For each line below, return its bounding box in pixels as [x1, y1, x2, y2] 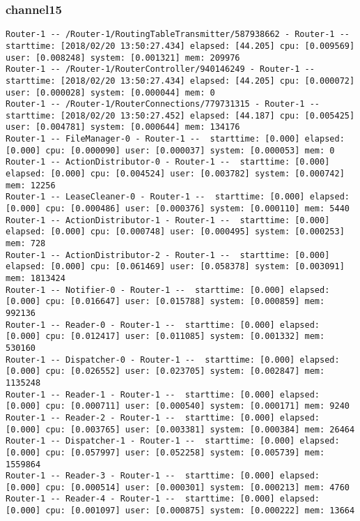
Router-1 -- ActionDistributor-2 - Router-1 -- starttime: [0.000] [6, 250, 330, 260]
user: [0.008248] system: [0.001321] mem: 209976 [6, 52, 240, 63]
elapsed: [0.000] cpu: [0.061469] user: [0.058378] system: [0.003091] [6, 262, 345, 272]
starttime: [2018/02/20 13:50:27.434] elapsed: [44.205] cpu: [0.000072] [6, 75, 355, 86]
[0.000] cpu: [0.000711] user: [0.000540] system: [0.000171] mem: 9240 [6, 401, 350, 411]
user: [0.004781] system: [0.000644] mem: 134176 [6, 122, 240, 133]
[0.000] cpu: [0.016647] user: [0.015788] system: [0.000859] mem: [6, 296, 325, 307]
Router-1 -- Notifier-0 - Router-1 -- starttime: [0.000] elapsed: [6, 285, 330, 295]
